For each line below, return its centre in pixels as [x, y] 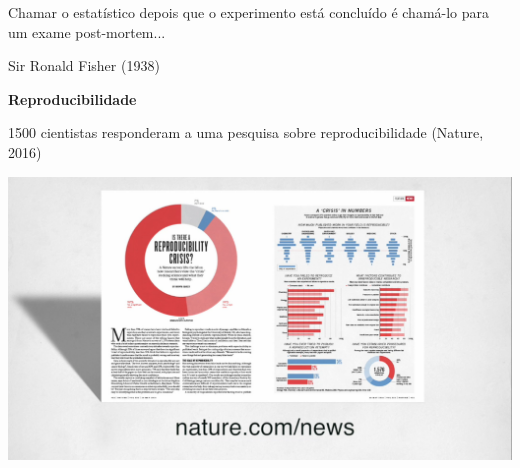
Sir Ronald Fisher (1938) [84, 65]
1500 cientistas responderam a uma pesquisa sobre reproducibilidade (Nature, [246, 132]
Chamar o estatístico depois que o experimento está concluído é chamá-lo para [249, 12]
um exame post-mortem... [87, 31]
